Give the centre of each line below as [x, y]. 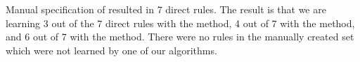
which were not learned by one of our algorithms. [111, 50]
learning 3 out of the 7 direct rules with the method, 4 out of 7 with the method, [180, 23]
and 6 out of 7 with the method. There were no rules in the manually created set [180, 37]
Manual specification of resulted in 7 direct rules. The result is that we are [166, 9]
